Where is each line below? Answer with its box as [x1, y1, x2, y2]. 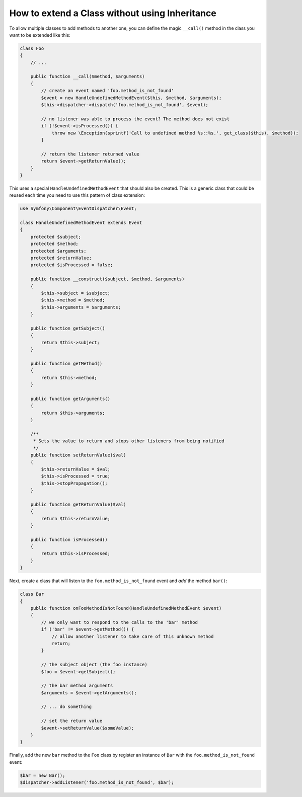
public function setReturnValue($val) [30, 452, 126, 458]
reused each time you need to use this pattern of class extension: [9, 192, 145, 198]
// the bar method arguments [41, 683, 113, 689]
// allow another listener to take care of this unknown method [51, 633, 214, 639]
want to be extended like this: [9, 32, 70, 38]
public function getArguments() [30, 395, 111, 402]
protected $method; [30, 241, 79, 247]
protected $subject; [30, 234, 82, 240]
